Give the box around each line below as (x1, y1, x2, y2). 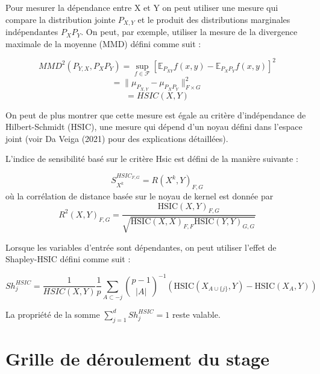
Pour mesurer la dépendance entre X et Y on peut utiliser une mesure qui (5, 1, 278, 13)
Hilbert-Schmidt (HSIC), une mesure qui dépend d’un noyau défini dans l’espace (5, 120, 303, 133)
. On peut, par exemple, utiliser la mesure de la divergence (81, 25, 298, 38)
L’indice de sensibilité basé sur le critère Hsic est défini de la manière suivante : (5, 152, 298, 165)
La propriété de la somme (5, 308, 100, 320)
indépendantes (5, 25, 58, 38)
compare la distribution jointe (5, 13, 116, 25)
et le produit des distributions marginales (137, 13, 290, 25)
